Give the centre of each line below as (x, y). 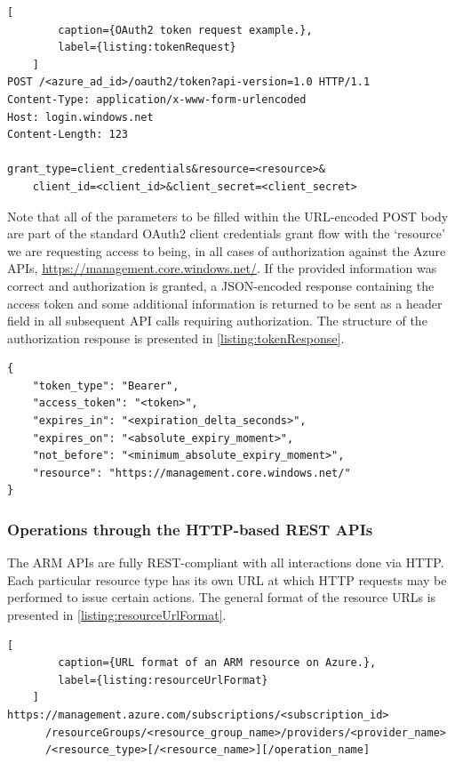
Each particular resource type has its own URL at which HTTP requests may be (227, 579)
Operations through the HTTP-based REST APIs (190, 529)
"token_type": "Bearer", (106, 386)
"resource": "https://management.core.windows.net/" (192, 473)
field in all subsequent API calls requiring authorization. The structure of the (217, 321)
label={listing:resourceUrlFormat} (163, 680)
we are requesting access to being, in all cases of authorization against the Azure (227, 250)
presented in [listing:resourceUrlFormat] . (117, 615)
